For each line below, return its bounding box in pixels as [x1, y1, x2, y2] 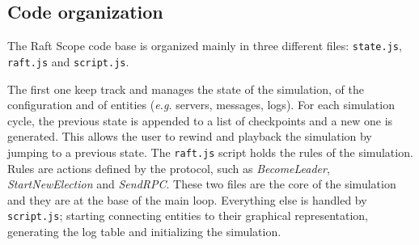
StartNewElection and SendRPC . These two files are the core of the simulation [7, 175, 396, 192]
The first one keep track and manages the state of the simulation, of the [7, 80, 364, 97]
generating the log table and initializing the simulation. [7, 222, 281, 239]
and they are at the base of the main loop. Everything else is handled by [7, 191, 367, 208]
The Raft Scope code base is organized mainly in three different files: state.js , [7, 37, 402, 54]
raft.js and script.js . [7, 53, 129, 70]
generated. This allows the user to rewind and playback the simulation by [7, 128, 372, 145]
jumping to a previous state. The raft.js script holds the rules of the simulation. [7, 143, 413, 160]
